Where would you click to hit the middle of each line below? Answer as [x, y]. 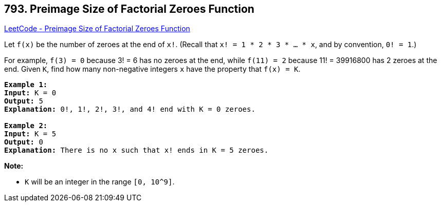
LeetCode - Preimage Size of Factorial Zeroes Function [97, 29]
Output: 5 [24, 101]
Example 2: [26, 126]
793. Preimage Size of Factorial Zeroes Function [129, 9]
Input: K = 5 [30, 134]
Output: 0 [24, 142]
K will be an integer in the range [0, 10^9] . [100, 182]
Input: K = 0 [30, 93]
